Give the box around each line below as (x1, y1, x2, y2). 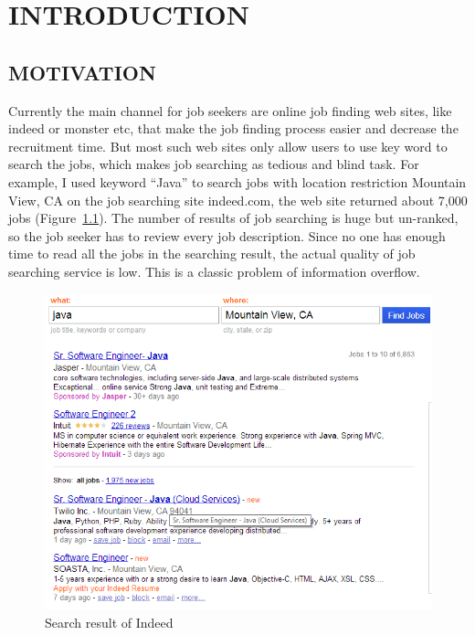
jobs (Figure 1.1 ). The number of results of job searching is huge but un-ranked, (8, 208, 459, 228)
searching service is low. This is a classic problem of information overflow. (8, 261, 420, 280)
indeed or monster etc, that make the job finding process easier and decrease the (8, 119, 459, 138)
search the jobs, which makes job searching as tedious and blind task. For (8, 154, 419, 174)
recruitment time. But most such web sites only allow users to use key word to (8, 136, 448, 155)
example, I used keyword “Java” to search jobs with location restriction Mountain (8, 172, 467, 191)
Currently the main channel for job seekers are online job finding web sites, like (8, 101, 452, 120)
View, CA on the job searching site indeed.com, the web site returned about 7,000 (8, 190, 468, 209)
